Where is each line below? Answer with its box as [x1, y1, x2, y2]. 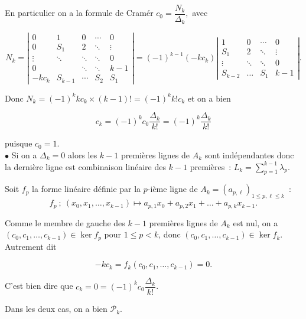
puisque [5, 137, 32, 149]
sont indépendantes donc [204, 149, 294, 161]
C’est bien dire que [5, 279, 73, 292]
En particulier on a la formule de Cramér [5, 6, 154, 19]
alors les [67, 149, 97, 161]
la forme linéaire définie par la [32, 183, 141, 195]
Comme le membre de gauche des [5, 216, 125, 229]
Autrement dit [5, 240, 57, 252]
